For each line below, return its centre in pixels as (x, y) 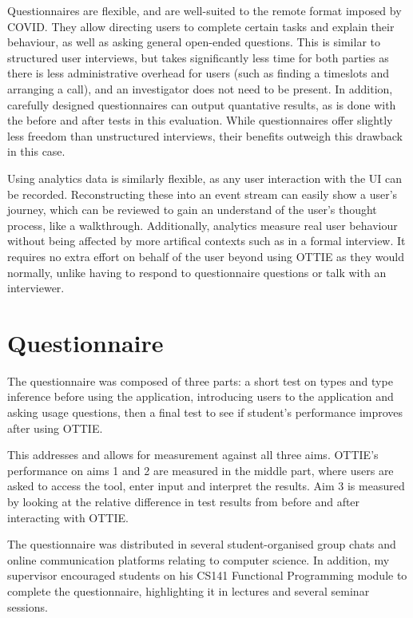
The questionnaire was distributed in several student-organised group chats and (202, 544)
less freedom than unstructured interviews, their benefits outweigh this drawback (205, 135)
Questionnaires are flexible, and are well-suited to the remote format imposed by (205, 10)
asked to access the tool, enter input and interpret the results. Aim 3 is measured (206, 486)
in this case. (36, 151)
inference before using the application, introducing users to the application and (201, 396)
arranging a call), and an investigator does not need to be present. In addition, (200, 88)
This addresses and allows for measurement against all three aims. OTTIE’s (193, 455)
